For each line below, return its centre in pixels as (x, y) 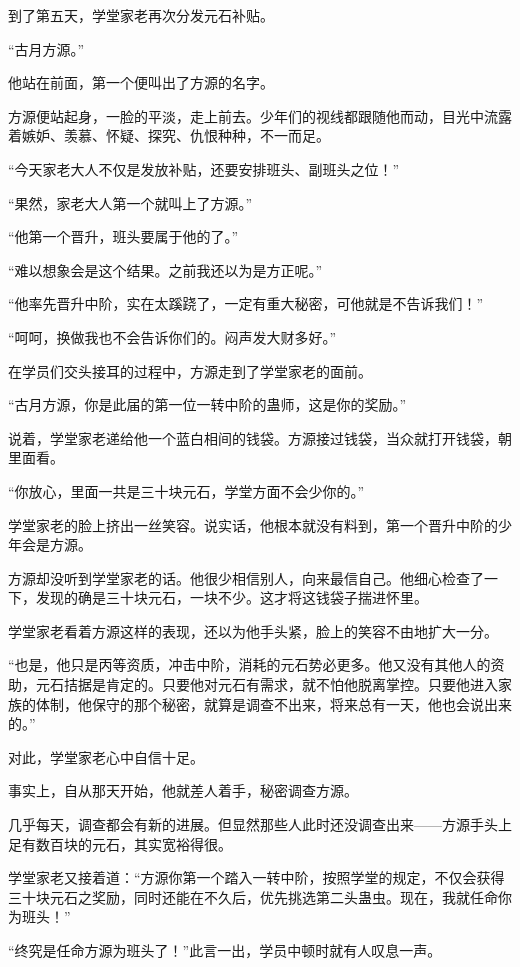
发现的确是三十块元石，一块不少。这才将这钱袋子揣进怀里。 (231, 597)
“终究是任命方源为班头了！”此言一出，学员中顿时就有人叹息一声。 (225, 950)
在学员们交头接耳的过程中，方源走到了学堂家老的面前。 (190, 370)
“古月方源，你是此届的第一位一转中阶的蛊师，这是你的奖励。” (207, 404)
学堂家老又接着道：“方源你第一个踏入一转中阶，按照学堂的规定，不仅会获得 (256, 877)
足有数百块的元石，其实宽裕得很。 (120, 843)
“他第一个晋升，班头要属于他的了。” (123, 236)
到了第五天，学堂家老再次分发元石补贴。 (141, 15)
